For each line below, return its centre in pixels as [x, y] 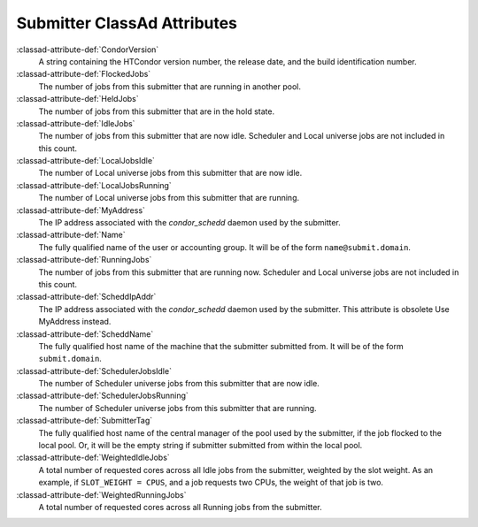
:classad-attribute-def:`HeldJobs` [77, 99]
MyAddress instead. [75, 322]
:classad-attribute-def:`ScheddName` [85, 334]
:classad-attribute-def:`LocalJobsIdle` [85, 161]
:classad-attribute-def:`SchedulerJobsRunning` [103, 396]
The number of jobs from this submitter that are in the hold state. [156, 111]
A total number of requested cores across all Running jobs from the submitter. [180, 507]
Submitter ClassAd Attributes [127, 23]
